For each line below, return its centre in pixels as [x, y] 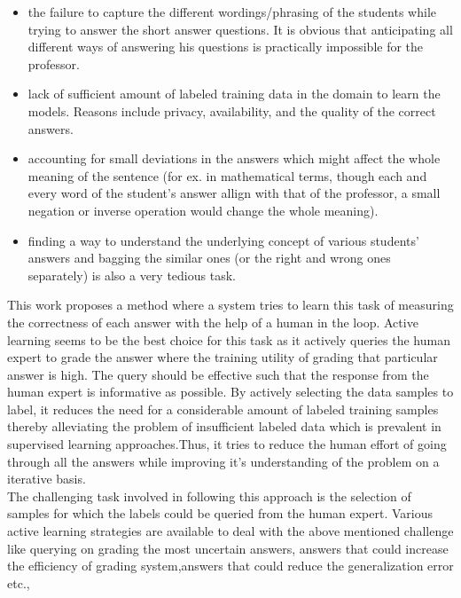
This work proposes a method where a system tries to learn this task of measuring [230, 305]
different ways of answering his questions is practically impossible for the [226, 47]
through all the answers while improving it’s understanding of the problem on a [223, 461]
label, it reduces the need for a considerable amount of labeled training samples [223, 409]
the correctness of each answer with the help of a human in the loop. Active [213, 322]
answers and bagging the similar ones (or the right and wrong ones [209, 258]
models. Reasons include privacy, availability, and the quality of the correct [232, 110]
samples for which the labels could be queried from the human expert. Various [220, 513]
